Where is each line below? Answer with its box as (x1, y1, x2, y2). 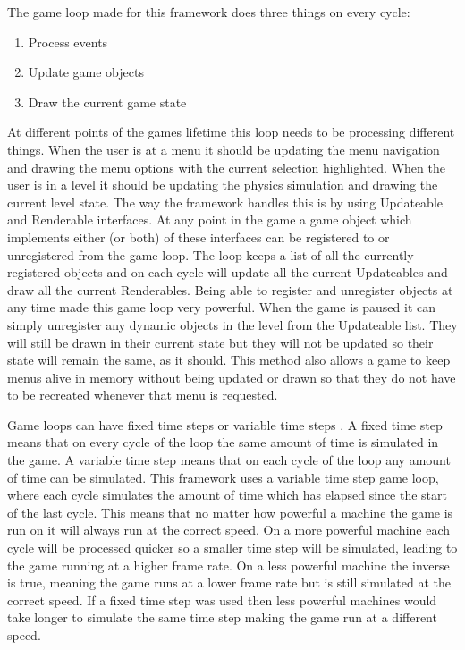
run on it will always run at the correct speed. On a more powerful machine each (7, 520, 451, 539)
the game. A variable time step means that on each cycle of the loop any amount (7, 451, 451, 469)
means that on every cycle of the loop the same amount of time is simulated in (7, 433, 439, 452)
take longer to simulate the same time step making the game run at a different (7, 608, 437, 627)
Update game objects (28, 63, 144, 81)
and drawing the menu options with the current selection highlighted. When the (7, 157, 445, 176)
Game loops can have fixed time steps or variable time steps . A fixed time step (7, 415, 443, 434)
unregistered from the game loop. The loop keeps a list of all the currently (7, 245, 414, 264)
